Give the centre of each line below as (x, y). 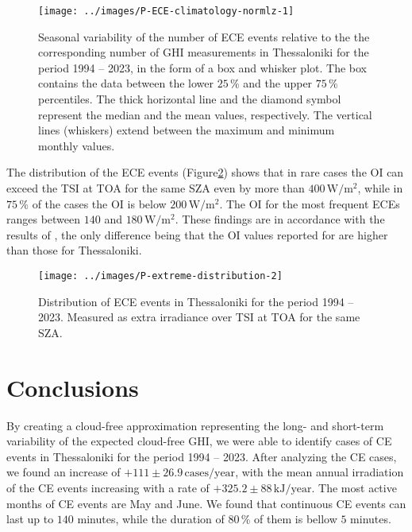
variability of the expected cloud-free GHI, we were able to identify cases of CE (199, 441)
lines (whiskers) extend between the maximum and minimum (187, 130)
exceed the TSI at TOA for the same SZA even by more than (156, 188)
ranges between (44, 219)
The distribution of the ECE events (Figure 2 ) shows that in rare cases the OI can (205, 172)
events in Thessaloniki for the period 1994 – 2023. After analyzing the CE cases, (202, 456)
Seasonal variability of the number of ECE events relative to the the (204, 36)
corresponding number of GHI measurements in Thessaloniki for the (204, 52)
